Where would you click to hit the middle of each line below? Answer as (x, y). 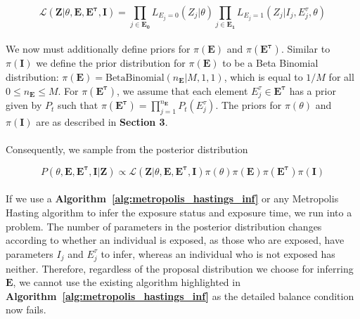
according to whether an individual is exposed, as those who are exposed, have (175, 240)
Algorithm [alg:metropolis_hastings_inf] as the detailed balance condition (180, 295)
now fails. (26, 310)
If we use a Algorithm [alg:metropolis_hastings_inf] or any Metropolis (172, 198)
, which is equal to (263, 76)
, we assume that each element (182, 90)
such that (78, 105)
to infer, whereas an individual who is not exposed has (218, 253)
